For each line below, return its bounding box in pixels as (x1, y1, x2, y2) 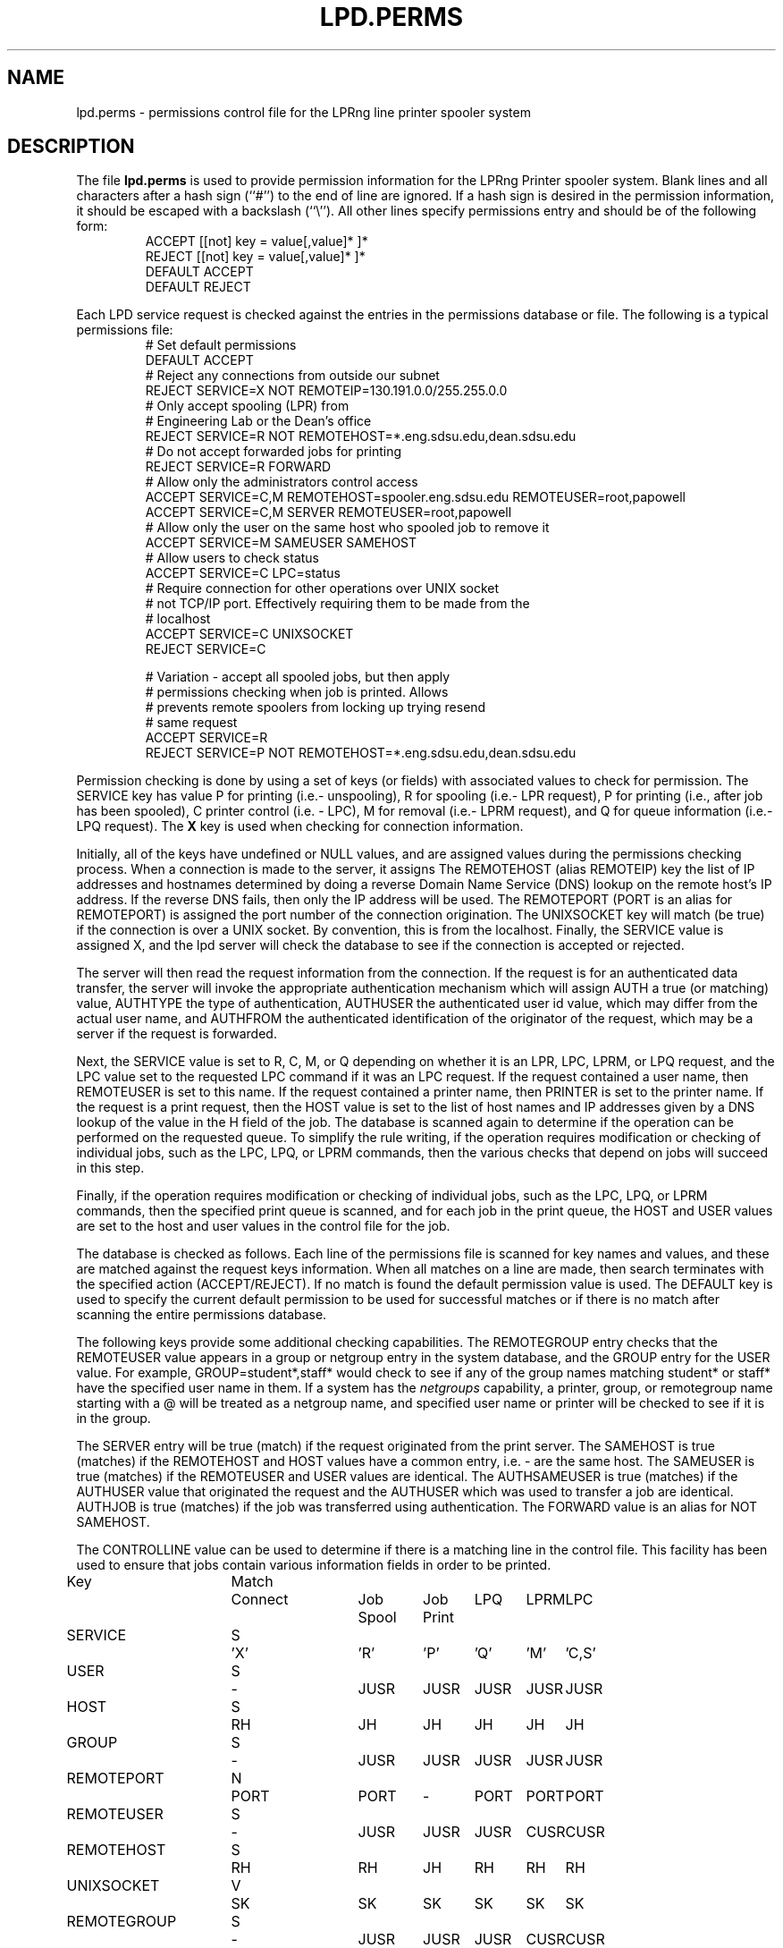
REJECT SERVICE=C (145, 641, 266, 657)
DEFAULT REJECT (145, 279, 251, 295)
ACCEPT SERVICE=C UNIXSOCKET (145, 626, 354, 642)
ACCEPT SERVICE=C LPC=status (145, 565, 341, 581)
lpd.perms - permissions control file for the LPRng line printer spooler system (76, 104, 531, 120)
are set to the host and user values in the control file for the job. (76, 1218, 450, 1234)
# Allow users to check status (145, 550, 319, 566)
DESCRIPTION (7, 135, 135, 158)
